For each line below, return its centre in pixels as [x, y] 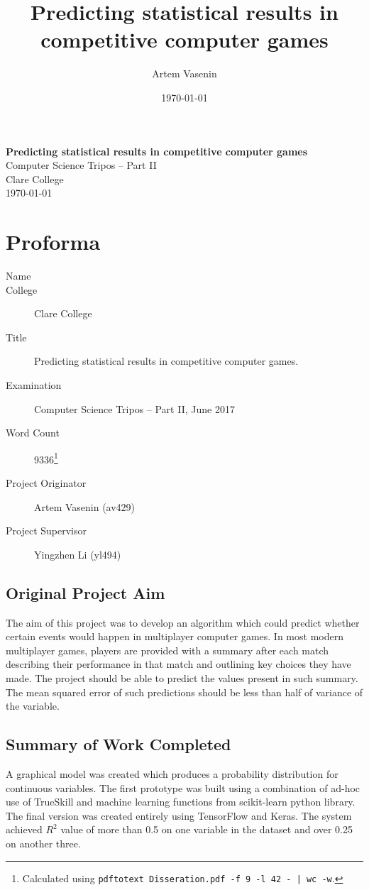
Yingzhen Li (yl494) [78, 554]
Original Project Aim [86, 592]
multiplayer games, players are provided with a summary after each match [167, 650]
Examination [34, 384]
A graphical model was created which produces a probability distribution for [172, 773]
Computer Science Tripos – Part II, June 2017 [134, 408]
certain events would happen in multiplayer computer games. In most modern [175, 636]
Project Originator [46, 483]
